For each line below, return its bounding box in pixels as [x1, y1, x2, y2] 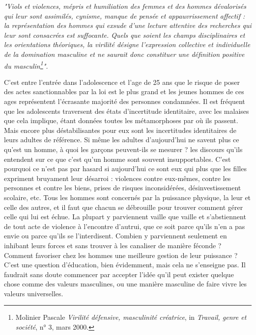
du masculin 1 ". [4, 59, 48, 71]
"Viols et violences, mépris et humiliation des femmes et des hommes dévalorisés [4, 1, 246, 11]
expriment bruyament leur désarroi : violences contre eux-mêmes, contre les [4, 173, 231, 183]
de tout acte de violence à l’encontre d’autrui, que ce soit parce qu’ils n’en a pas [4, 221, 245, 231]
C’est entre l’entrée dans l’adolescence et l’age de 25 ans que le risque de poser [4, 77, 240, 87]
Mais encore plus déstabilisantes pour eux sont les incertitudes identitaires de [4, 125, 236, 135]
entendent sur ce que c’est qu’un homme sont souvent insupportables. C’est [4, 154, 231, 164]
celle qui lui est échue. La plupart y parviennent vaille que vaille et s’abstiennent [4, 211, 246, 222]
